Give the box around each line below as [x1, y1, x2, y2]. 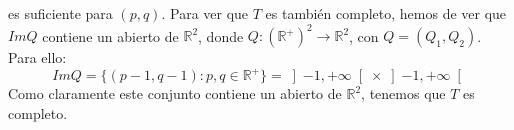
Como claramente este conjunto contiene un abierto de [8, 83, 342, 104]
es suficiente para [8, 3, 113, 23]
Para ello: [8, 47, 67, 68]
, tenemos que [361, 83, 446, 104]
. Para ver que [161, 3, 249, 23]
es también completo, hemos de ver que [265, 3, 507, 23]
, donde [198, 25, 244, 46]
